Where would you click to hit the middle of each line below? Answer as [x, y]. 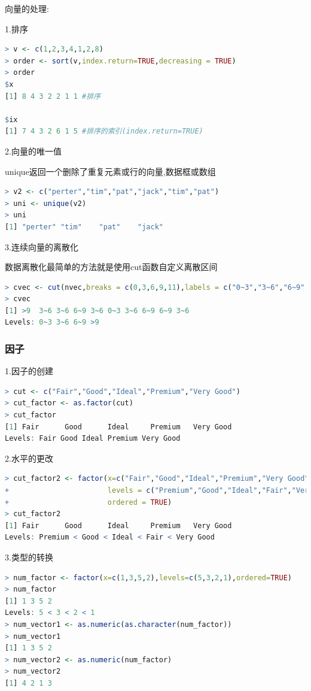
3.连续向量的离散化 [42, 246]
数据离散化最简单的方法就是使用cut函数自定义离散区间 [111, 267]
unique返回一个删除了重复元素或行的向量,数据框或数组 [110, 171]
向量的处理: [27, 8]
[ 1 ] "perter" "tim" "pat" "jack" [84, 227]
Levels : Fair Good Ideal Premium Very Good [93, 439]
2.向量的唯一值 [33, 151]
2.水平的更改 [29, 458]
